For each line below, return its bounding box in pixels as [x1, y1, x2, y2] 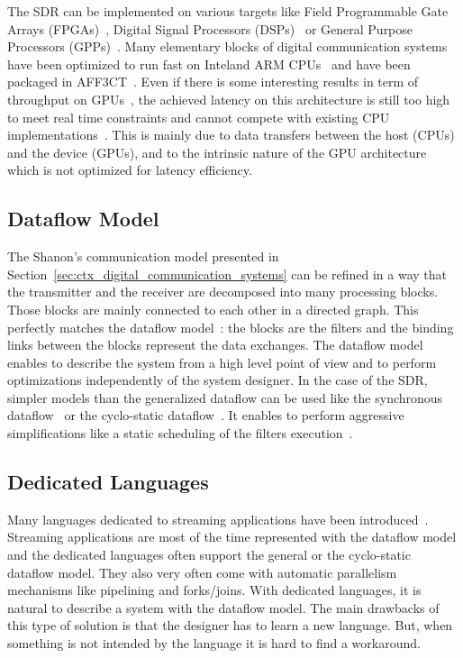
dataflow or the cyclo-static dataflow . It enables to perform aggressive [7, 406, 404, 425]
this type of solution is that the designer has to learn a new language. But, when [7, 616, 453, 635]
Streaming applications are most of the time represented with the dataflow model [7, 527, 457, 546]
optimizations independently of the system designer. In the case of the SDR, [7, 370, 428, 389]
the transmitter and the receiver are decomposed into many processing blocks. [7, 282, 439, 301]
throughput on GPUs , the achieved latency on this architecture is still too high [7, 89, 450, 108]
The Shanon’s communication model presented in [7, 247, 279, 266]
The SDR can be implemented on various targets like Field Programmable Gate [7, 2, 449, 20]
